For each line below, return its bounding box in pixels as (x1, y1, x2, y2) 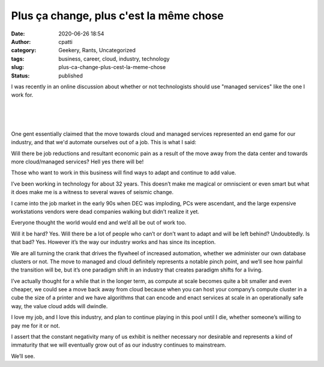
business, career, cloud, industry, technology (58, 55, 170, 62)
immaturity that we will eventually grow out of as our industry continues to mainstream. (11, 341, 226, 348)
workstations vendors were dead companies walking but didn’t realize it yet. (11, 208, 200, 215)
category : (11, 47, 37, 54)
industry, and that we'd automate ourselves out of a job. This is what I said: (11, 139, 197, 146)
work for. (11, 91, 34, 99)
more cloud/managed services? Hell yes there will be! (11, 158, 144, 165)
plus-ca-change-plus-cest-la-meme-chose (58, 64, 166, 71)
